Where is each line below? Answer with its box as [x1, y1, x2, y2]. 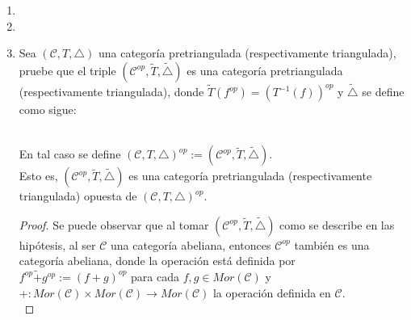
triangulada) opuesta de [19, 187, 137, 204]
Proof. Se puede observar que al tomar [19, 216, 209, 233]
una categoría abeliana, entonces [111, 236, 271, 253]
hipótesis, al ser [19, 236, 96, 253]
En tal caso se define [19, 145, 121, 162]
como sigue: [19, 101, 77, 117]
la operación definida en [212, 284, 331, 301]
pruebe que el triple [19, 61, 116, 78]
